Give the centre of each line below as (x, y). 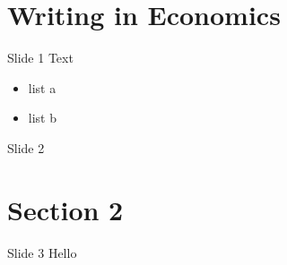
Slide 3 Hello (42, 252)
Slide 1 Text (40, 58)
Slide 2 (26, 147)
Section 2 (65, 209)
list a (42, 87)
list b (42, 118)
